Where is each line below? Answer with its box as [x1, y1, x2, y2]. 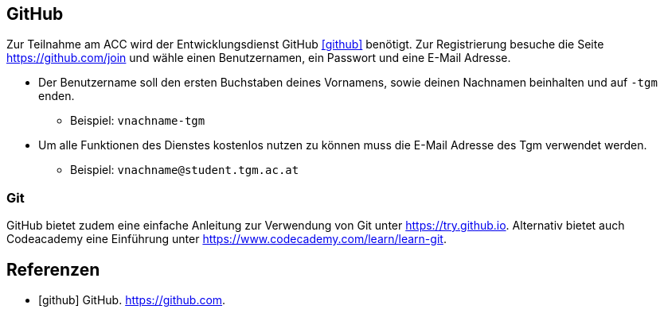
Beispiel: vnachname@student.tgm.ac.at [70, 163, 299, 177]
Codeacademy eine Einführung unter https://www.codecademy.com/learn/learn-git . [6, 232, 447, 246]
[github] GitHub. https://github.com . [38, 293, 226, 307]
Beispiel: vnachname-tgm [70, 114, 205, 128]
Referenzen [6, 259, 100, 280]
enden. [38, 89, 75, 103]
